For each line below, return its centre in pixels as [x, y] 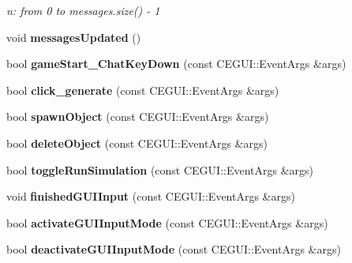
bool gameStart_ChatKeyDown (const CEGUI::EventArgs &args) [176, 64]
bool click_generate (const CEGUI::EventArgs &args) [143, 90]
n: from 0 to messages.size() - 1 [83, 10]
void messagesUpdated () [74, 37]
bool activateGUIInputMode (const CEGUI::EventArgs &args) [167, 222]
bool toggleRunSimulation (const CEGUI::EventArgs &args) [160, 169]
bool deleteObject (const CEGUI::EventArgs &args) [137, 143]
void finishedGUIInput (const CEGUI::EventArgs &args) [151, 196]
